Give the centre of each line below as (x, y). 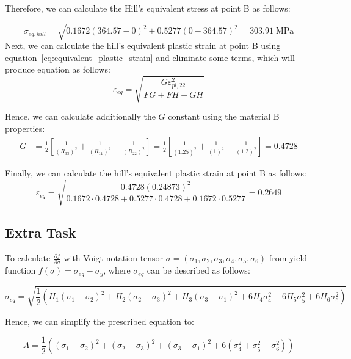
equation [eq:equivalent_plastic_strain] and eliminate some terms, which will (150, 57)
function (20, 270)
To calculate (28, 258)
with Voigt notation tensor (114, 258)
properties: (25, 129)
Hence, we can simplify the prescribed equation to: (100, 321)
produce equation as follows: (58, 69)
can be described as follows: (198, 270)
